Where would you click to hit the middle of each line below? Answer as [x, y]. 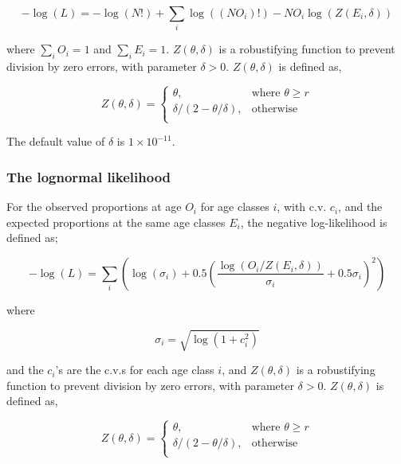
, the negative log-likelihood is [314, 222]
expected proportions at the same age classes [116, 222]
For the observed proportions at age [94, 207]
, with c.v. [302, 207]
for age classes [235, 207]
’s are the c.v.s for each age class [135, 370]
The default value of [56, 141]
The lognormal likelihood [89, 176]
